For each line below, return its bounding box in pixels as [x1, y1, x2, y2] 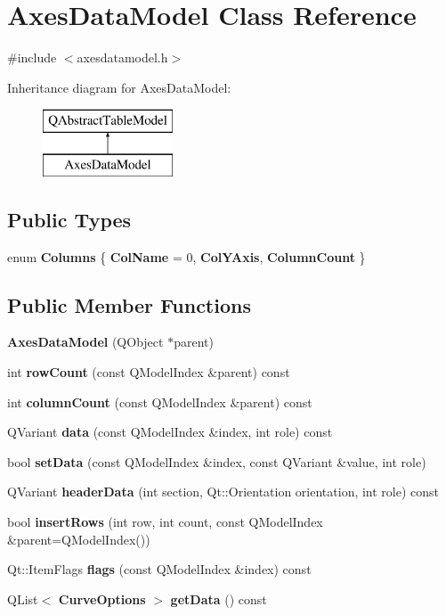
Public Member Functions [7, 291, 251, 318]
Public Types [7, 205, 132, 233]
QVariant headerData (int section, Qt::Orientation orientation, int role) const [7, 482, 440, 501]
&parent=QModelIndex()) [7, 529, 150, 548]
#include [7, 48, 57, 67]
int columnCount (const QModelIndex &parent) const [7, 392, 312, 411]
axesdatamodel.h [77, 48, 168, 67]
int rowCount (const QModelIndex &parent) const [7, 363, 290, 381]
